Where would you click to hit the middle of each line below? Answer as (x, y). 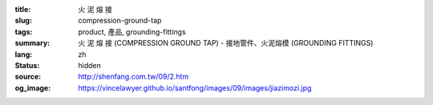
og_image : (33, 87)
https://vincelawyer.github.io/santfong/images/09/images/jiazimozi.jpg (195, 87)
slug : (23, 21)
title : (23, 9)
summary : (32, 43)
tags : (24, 31)
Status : (27, 65)
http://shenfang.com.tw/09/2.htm (134, 77)
